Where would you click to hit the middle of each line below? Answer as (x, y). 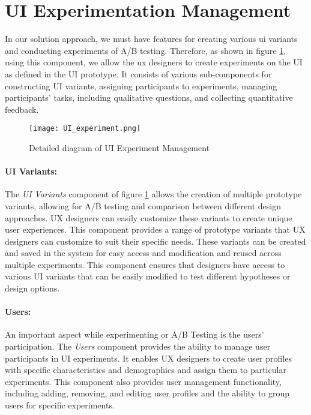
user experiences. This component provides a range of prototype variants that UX (155, 229)
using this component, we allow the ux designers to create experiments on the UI (154, 62)
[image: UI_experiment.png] (85, 129)
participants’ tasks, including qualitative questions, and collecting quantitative (149, 97)
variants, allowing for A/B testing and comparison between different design (143, 205)
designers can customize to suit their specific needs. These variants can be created (155, 241)
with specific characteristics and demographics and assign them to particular (146, 370)
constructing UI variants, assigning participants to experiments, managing (141, 85)
